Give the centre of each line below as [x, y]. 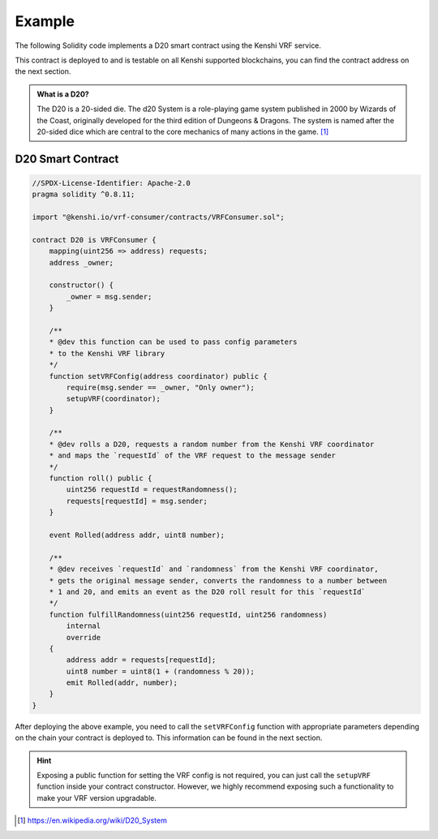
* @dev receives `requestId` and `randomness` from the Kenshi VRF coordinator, [214, 569]
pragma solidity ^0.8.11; [84, 194]
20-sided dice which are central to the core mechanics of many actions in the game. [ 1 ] [183, 131]
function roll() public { [101, 478]
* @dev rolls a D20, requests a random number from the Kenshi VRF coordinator [212, 444]
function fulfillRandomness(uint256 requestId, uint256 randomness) [188, 614]
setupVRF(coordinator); [114, 399]
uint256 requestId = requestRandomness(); [152, 490]
